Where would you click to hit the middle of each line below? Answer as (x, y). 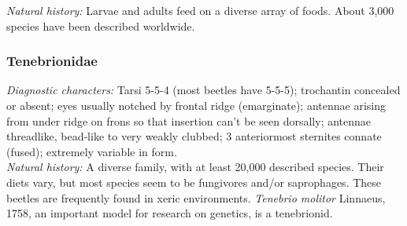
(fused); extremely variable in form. (92, 151)
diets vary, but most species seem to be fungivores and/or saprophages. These (194, 182)
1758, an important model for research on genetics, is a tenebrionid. (170, 213)
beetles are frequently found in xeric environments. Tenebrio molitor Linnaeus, (196, 197)
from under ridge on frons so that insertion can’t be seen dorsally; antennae (189, 120)
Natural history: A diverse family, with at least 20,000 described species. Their (195, 167)
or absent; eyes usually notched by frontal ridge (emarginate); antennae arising (196, 105)
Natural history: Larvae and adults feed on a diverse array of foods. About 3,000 (200, 10)
